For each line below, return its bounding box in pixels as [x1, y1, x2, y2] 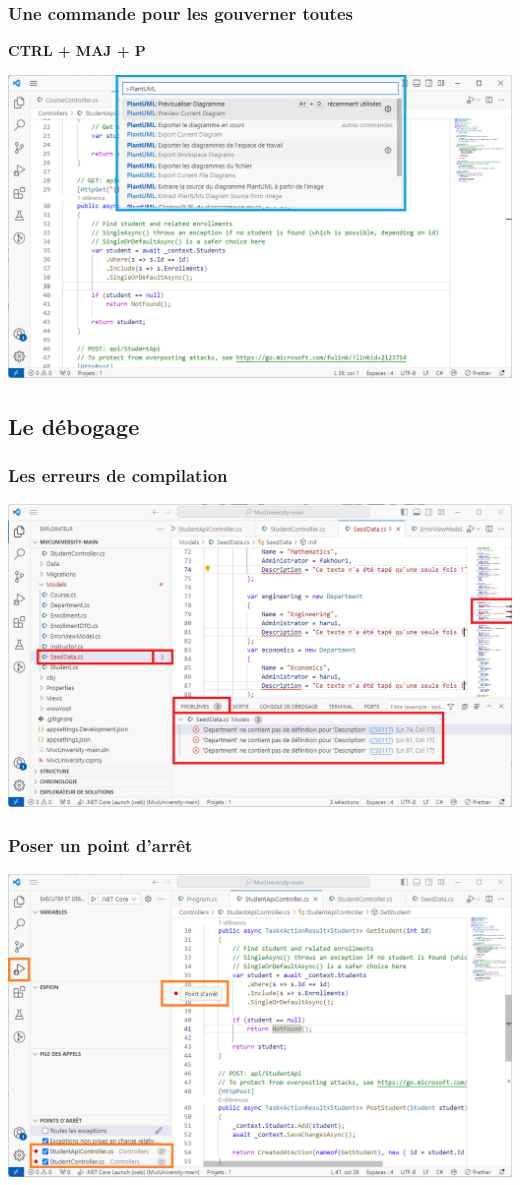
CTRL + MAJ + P [8, 40, 146, 61]
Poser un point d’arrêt [8, 833, 193, 858]
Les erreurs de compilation [8, 463, 228, 488]
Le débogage [8, 410, 140, 441]
